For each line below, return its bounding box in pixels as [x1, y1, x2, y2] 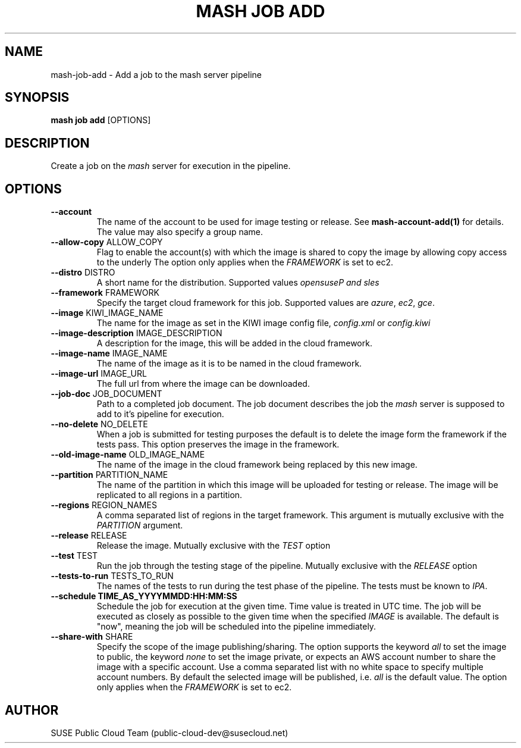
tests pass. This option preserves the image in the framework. [96, 439, 340, 450]
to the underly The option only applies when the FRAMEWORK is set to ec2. [96, 257, 393, 268]
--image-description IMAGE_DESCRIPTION [51, 328, 222, 339]
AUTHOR [5, 702, 59, 718]
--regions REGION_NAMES [51, 500, 157, 511]
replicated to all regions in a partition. [96, 490, 243, 500]
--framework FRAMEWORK [51, 287, 159, 298]
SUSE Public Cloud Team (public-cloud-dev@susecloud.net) [51, 727, 288, 738]
